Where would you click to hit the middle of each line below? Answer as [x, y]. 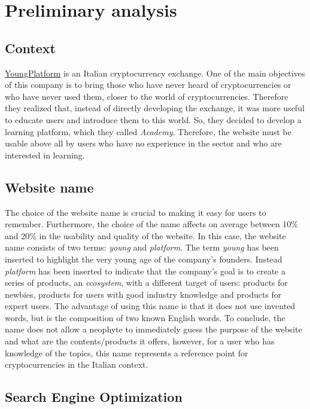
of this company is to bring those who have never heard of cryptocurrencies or [148, 85]
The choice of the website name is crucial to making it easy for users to [136, 212]
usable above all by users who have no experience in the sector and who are [143, 143]
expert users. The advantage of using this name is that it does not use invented [150, 306]
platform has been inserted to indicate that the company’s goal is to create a [145, 271]
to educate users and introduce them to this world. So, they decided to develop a [153, 119]
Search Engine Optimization [94, 397]
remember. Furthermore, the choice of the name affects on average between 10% [152, 224]
